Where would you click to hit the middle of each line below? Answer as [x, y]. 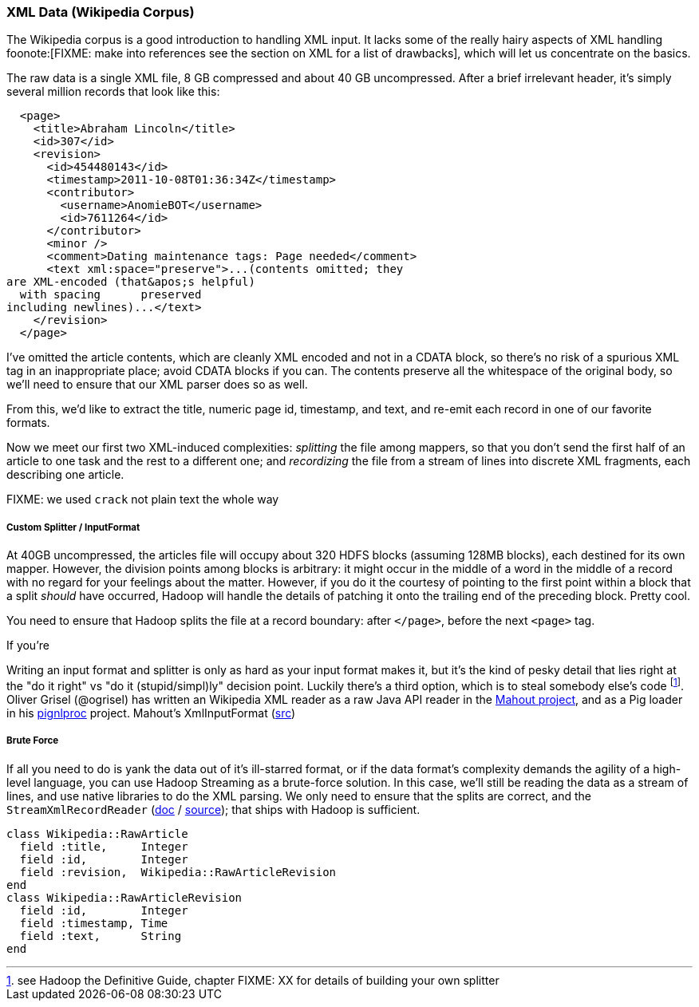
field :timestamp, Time [94, 923]
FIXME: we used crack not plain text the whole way [143, 500]
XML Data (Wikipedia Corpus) [101, 12]
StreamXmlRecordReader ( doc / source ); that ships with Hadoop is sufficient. [213, 809]
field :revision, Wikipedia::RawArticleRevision [178, 872]
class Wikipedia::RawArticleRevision [124, 897]
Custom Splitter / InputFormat [73, 527]
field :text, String [101, 936]
